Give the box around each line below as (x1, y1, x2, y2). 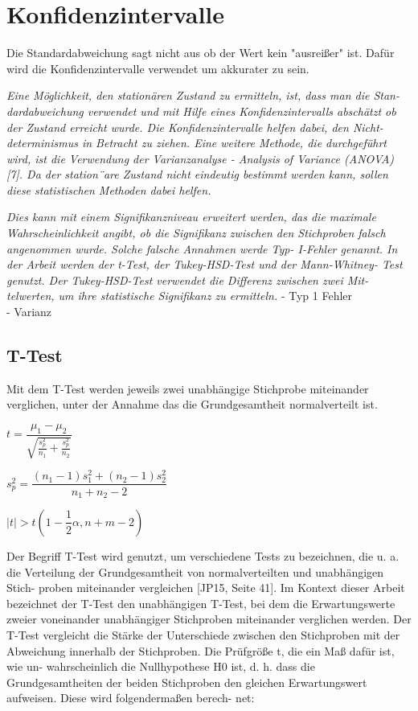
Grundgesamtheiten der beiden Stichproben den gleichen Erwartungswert (6, 673, 367, 690)
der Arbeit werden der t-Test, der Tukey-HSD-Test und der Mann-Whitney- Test (6, 256, 403, 273)
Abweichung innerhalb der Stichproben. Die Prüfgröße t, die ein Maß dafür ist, (6, 642, 395, 659)
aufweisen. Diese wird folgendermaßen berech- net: (6, 689, 255, 706)
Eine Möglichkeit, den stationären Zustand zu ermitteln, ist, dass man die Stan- (6, 87, 400, 104)
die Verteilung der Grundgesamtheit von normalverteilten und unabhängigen (6, 563, 384, 580)
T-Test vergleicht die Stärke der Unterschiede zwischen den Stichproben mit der (6, 626, 400, 643)
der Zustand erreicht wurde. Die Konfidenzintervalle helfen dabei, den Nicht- (6, 118, 383, 135)
